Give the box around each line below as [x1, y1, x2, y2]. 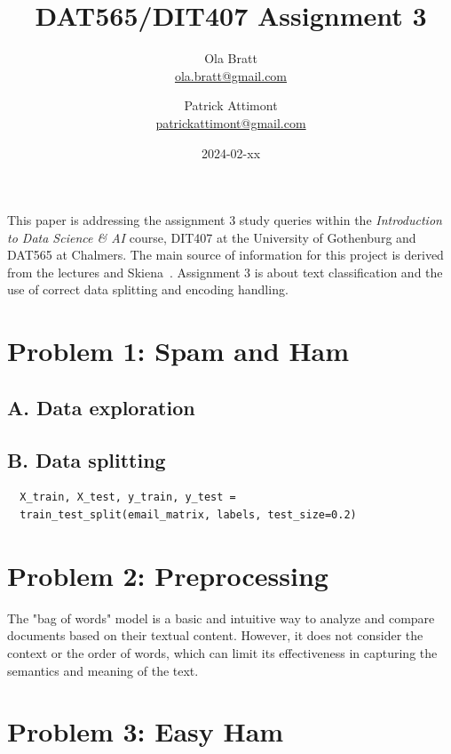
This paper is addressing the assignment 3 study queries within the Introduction [7, 211, 442, 229]
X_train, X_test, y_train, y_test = [20, 491, 236, 504]
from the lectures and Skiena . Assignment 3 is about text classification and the [7, 262, 443, 281]
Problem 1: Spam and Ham [7, 333, 350, 369]
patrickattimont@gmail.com [155, 113, 306, 132]
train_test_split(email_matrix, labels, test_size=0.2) [20, 509, 357, 522]
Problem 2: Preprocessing [7, 557, 328, 593]
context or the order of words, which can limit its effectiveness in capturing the [7, 643, 438, 662]
